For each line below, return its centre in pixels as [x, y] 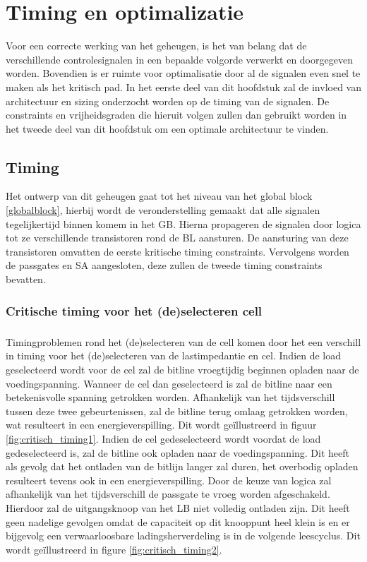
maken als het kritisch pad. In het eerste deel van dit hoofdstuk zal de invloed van [183, 86]
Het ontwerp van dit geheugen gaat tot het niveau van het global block [159, 196]
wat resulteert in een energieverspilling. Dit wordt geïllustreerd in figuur [161, 425]
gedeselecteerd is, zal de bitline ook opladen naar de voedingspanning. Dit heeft [178, 452]
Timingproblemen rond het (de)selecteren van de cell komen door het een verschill [183, 341]
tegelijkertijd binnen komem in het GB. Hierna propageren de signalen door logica [183, 223]
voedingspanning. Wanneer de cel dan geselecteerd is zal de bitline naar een [169, 383]
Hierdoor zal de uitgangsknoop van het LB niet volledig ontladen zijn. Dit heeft [178, 507]
